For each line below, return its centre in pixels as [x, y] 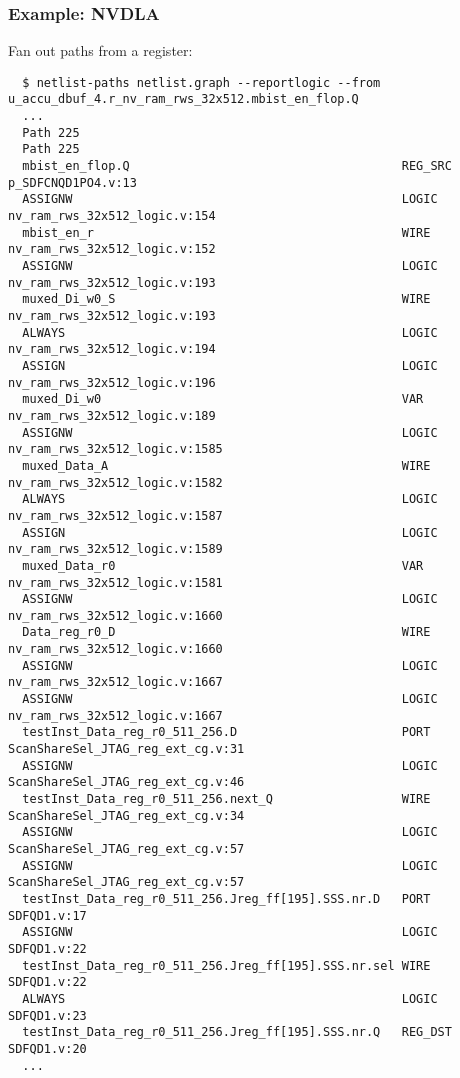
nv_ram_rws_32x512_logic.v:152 [112, 249]
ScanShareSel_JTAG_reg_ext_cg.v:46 [126, 782]
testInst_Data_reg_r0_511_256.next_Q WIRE [226, 799]
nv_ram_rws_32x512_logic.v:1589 [115, 549]
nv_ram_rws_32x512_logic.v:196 [112, 382]
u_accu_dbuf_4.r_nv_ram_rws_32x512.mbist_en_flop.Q [183, 99]
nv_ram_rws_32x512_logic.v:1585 [115, 449]
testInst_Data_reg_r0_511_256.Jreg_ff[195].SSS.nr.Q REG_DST [237, 1032]
